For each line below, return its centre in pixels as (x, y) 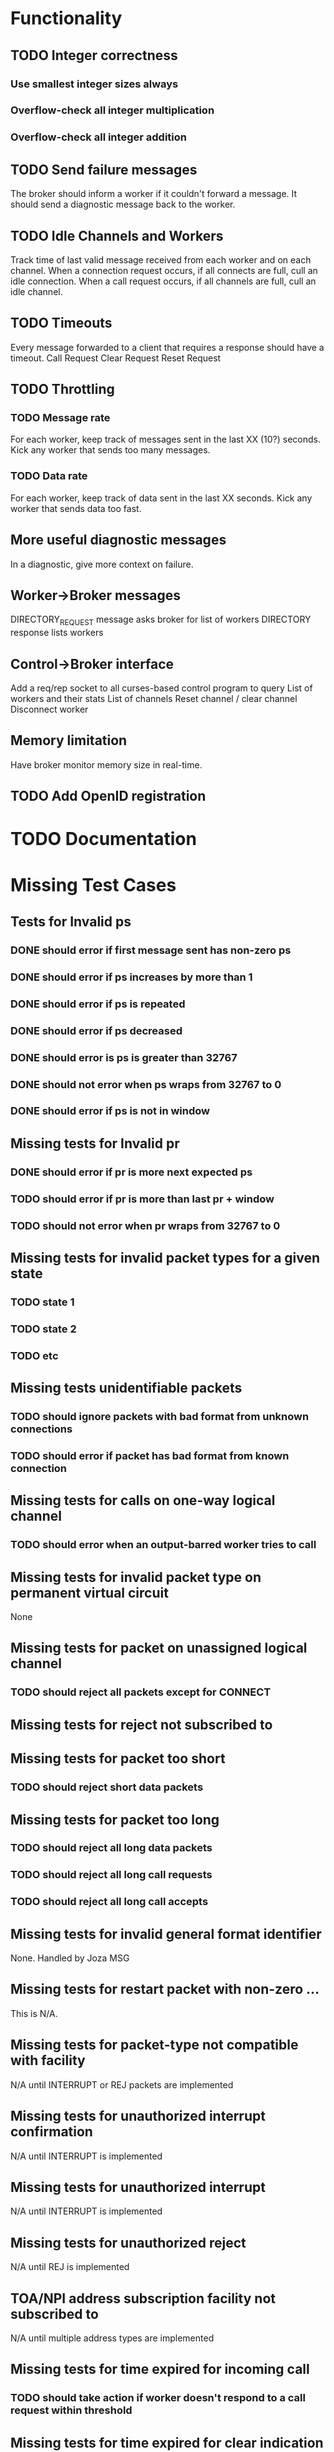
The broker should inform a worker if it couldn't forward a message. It (154, 194)
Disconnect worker (49, 709)
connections (41, 1429)
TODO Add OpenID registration (108, 796)
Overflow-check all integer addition (98, 137)
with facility (48, 2060)
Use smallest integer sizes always (94, 84)
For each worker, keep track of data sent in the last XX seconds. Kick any (161, 498)
